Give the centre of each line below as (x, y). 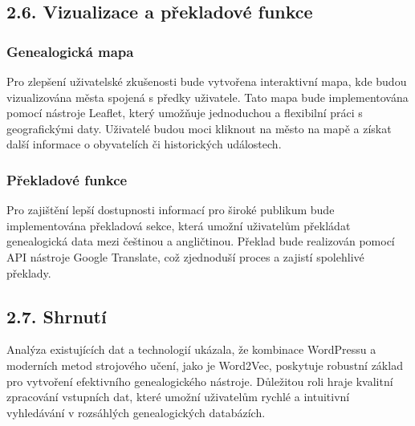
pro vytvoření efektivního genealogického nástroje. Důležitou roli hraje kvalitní (200, 381)
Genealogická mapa (70, 51)
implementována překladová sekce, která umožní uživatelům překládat (179, 225)
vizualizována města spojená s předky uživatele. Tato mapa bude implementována (207, 97)
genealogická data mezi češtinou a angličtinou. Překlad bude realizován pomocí (201, 241)
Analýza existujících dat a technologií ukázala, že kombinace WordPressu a (191, 349)
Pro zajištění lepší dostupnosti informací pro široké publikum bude (171, 210)
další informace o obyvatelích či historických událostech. (144, 144)
